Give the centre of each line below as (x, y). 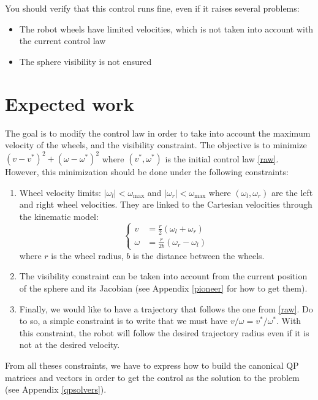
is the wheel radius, (87, 255)
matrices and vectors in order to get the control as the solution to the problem (152, 377)
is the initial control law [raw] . (222, 158)
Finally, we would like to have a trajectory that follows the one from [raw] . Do (166, 308)
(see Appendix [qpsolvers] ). (56, 389)
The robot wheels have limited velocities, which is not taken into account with (166, 28)
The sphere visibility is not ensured (85, 61)
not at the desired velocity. (70, 345)
